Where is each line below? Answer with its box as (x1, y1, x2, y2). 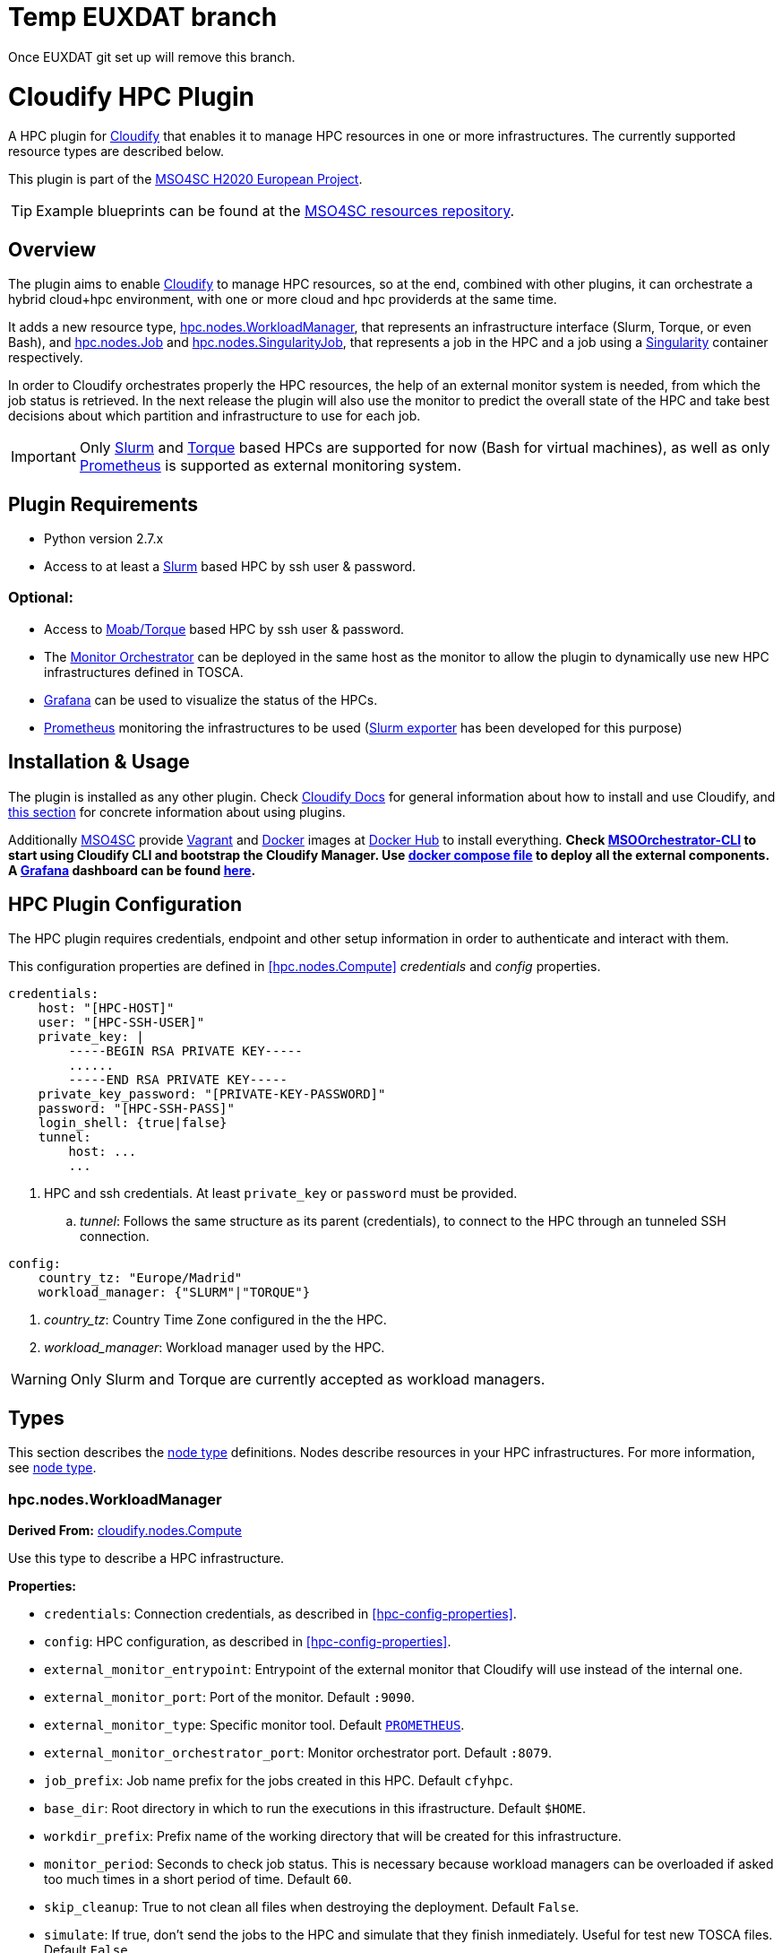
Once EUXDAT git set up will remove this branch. (8, 48, 296, 65)
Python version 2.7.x (44, 530, 164, 546)
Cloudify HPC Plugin (8, 81, 255, 112)
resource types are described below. (8, 143, 225, 160)
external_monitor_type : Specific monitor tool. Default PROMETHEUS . (44, 1716, 465, 1732)
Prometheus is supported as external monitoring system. (79, 456, 461, 475)
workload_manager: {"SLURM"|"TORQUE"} (38, 1285, 311, 1300)
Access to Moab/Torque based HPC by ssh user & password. (44, 621, 405, 637)
